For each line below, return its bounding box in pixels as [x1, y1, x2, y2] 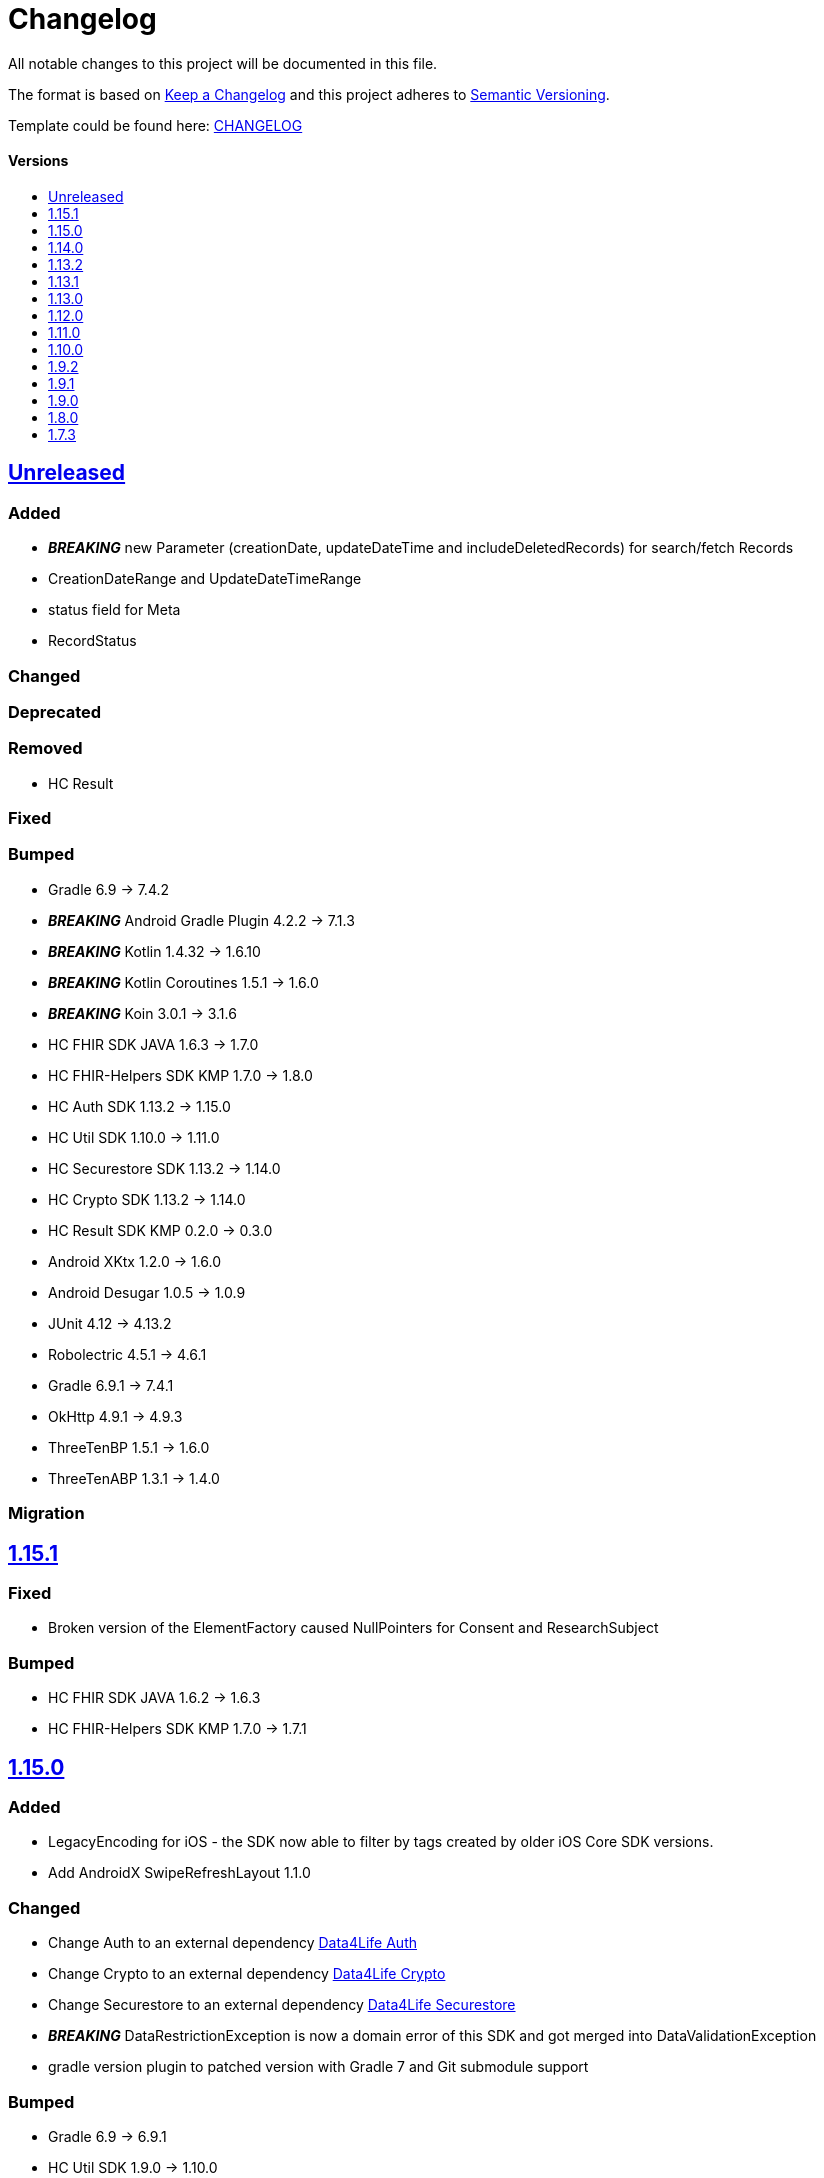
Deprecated [8, 701, 102, 722]
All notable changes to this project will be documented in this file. [8, 54, 438, 72]
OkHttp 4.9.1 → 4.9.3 [48, 1407, 183, 1425]
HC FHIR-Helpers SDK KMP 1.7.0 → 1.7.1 [48, 1720, 307, 1738]
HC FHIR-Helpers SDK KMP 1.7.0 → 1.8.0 [48, 1066, 313, 1084]
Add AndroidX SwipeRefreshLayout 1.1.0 [48, 1864, 311, 1882]
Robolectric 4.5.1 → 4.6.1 [48, 1345, 207, 1363]
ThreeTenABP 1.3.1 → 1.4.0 [48, 1469, 220, 1487]
